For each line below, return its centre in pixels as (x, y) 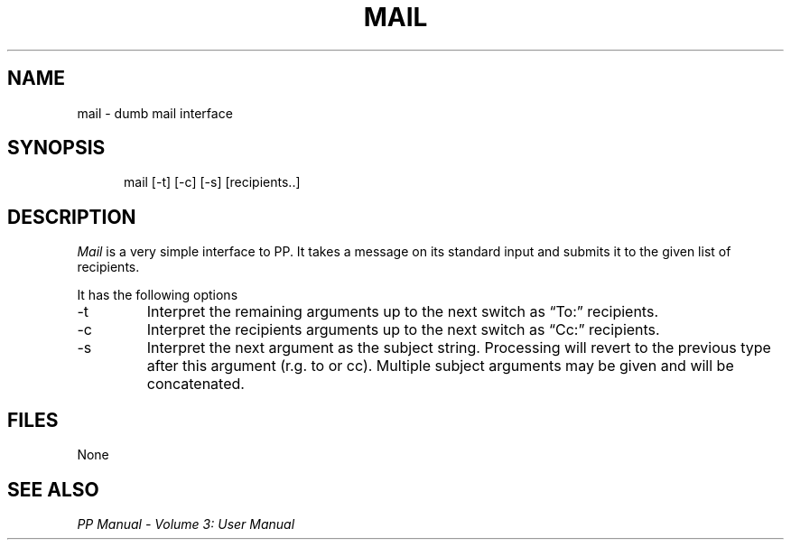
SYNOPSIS (56, 148)
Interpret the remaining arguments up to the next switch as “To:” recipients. (402, 312)
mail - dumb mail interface (155, 113)
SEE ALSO (53, 489)
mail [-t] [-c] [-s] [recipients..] (212, 182)
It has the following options (158, 295)
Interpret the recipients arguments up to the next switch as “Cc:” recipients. (403, 330)
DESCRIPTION (72, 217)
